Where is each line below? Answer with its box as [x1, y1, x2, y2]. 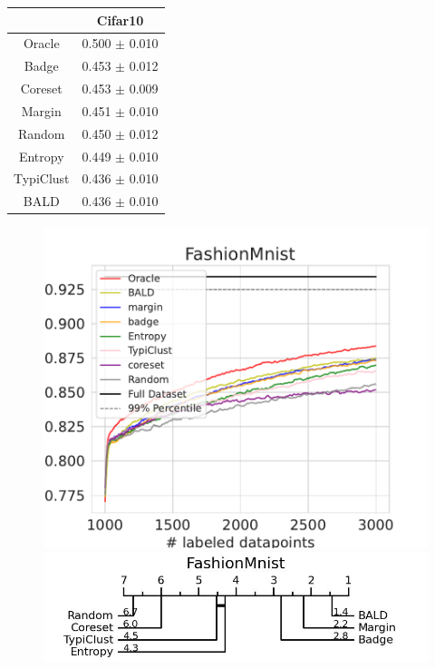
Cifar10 [96, 10, 144, 29]
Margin [21, 101, 62, 120]
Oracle [23, 34, 60, 53]
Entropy [18, 146, 64, 165]
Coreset [20, 79, 63, 98]
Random [17, 123, 65, 143]
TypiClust [14, 169, 70, 188]
